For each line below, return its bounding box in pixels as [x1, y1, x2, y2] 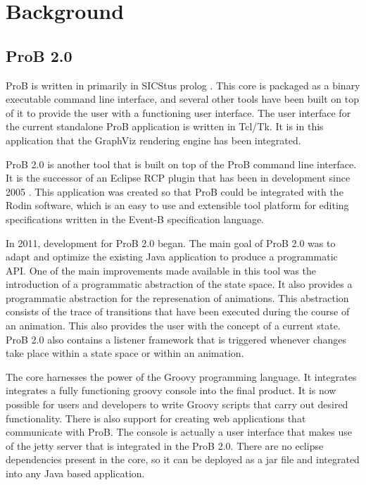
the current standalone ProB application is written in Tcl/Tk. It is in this [6, 119, 324, 134]
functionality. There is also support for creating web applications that [6, 410, 306, 425]
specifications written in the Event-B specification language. [6, 211, 264, 226]
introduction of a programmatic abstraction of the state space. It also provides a [6, 277, 353, 291]
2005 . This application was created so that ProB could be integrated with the [6, 184, 343, 199]
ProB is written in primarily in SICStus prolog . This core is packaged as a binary [6, 77, 360, 92]
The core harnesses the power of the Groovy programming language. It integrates [6, 369, 357, 384]
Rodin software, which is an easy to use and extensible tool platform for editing [6, 198, 349, 213]
